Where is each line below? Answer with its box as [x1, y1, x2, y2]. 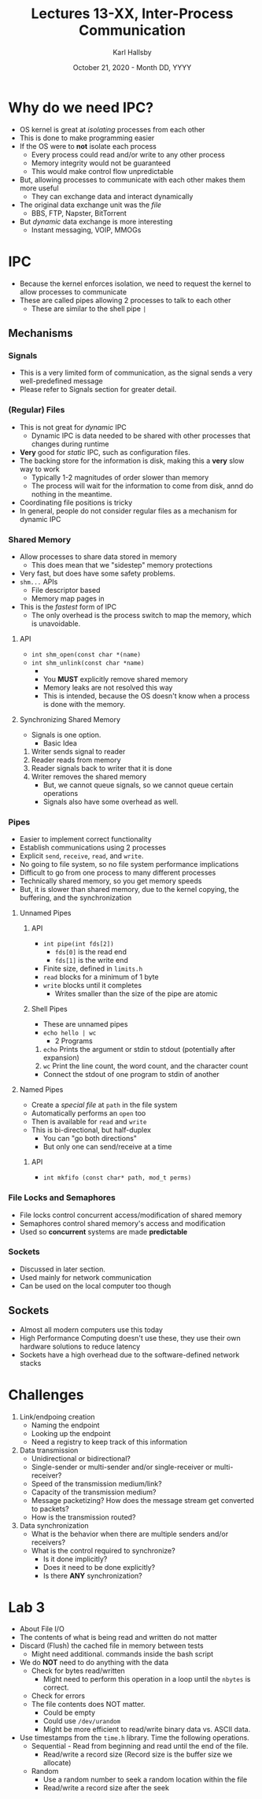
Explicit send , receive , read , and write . [19, 851, 144, 861]
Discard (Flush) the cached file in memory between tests [19, 1641, 205, 1650]
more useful [19, 183, 59, 193]
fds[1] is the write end [54, 956, 128, 965]
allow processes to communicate [19, 287, 127, 296]
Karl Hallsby [113, 47, 152, 57]
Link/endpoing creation [19, 1412, 96, 1421]
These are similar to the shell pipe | [31, 304, 147, 313]
